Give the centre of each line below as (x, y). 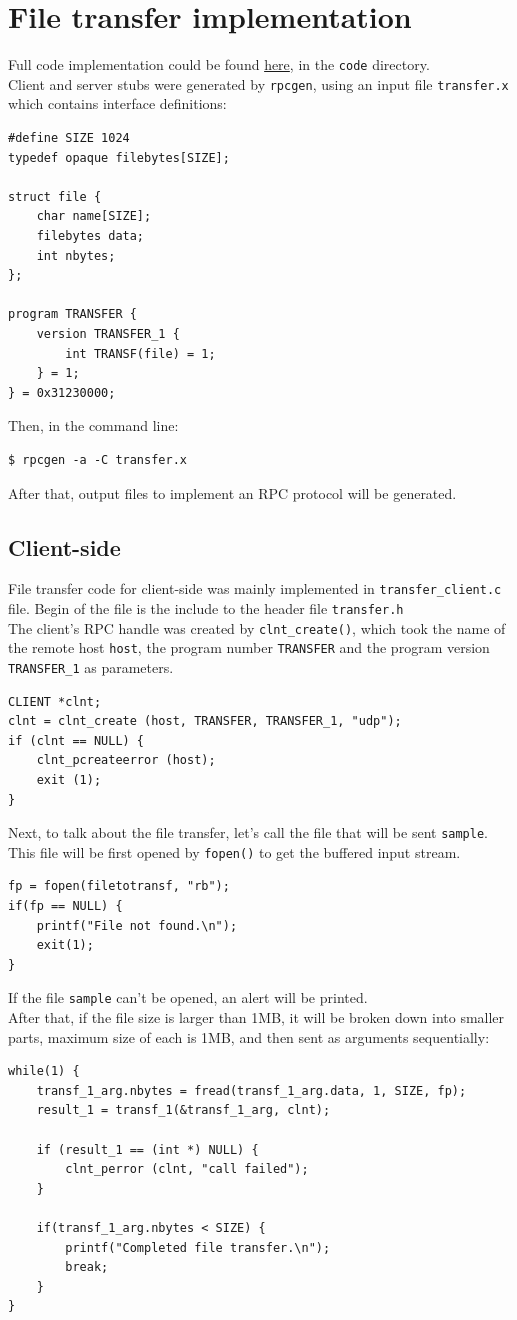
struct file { (55, 196)
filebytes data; (90, 236)
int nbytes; (76, 255)
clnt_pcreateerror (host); (126, 760)
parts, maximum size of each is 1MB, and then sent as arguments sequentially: (249, 1036)
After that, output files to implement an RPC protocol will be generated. (232, 492)
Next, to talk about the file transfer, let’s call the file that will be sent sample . (248, 832)
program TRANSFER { (72, 314)
